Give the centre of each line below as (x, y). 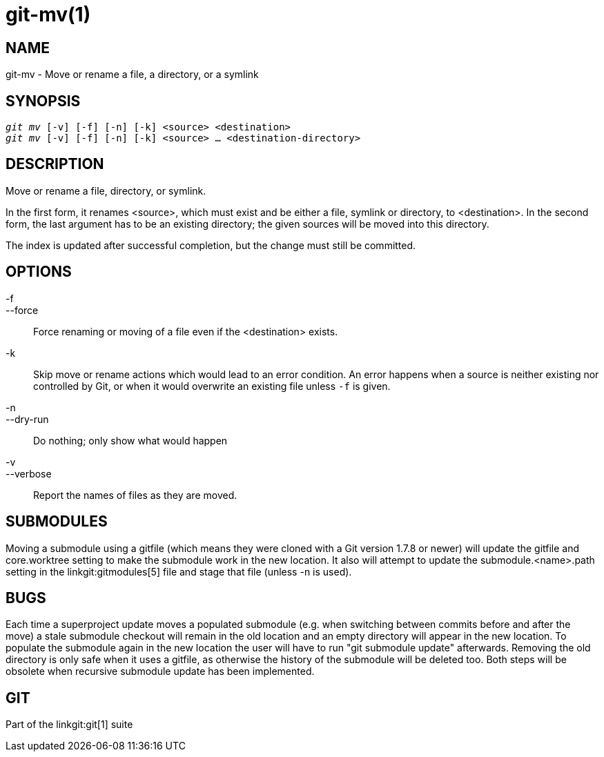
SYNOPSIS (43, 101)
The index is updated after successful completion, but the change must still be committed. (211, 245)
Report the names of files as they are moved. (135, 495)
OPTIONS (39, 272)
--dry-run (27, 419)
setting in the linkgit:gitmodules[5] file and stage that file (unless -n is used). (179, 571)
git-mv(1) (48, 14)
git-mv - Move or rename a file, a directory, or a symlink (132, 75)
